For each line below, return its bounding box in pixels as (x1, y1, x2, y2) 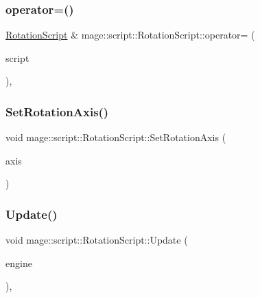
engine (5, 255, 32, 270)
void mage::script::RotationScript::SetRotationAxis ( (5, 130, 226, 145)
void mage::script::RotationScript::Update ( (5, 233, 188, 247)
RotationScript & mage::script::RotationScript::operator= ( (5, 28, 255, 42)
